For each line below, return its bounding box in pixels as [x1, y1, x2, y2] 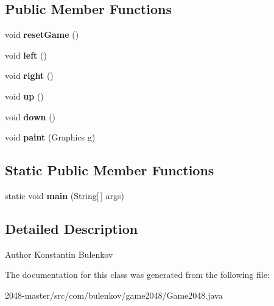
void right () [5, 69, 54, 82]
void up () [5, 89, 44, 102]
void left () [5, 48, 47, 61]
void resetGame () [5, 28, 79, 41]
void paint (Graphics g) [5, 131, 96, 144]
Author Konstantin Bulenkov [5, 247, 113, 260]
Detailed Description [5, 219, 138, 238]
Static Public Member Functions [5, 161, 214, 180]
